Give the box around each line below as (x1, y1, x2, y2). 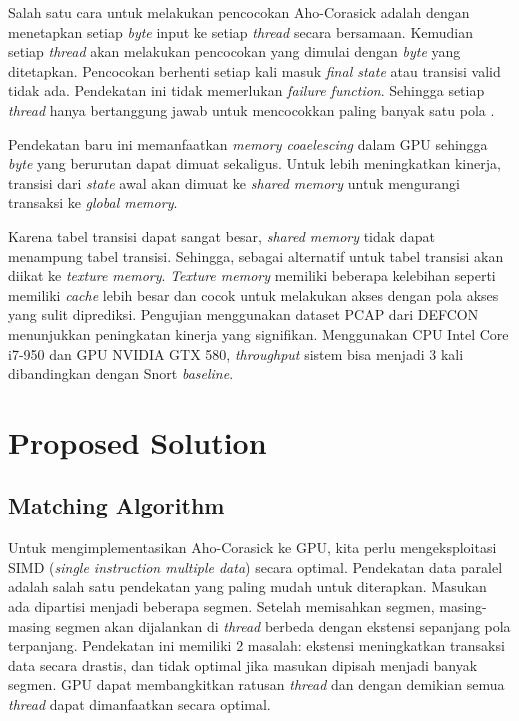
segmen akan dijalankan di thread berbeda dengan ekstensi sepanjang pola (55, 615, 511, 636)
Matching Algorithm (8, 490, 225, 521)
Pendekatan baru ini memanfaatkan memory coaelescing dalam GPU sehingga (8, 133, 488, 154)
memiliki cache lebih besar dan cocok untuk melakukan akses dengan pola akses (8, 284, 499, 305)
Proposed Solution (8, 421, 267, 462)
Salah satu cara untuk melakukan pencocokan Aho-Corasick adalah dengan (8, 2, 470, 22)
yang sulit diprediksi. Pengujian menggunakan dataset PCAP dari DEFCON (8, 304, 479, 325)
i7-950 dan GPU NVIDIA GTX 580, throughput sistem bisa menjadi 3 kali (8, 343, 464, 364)
